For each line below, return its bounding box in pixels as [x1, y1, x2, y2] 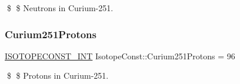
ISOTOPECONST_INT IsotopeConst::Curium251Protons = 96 [5, 49, 235, 62]
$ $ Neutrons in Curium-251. [6, 2, 114, 14]
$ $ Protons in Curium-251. [6, 69, 109, 82]
